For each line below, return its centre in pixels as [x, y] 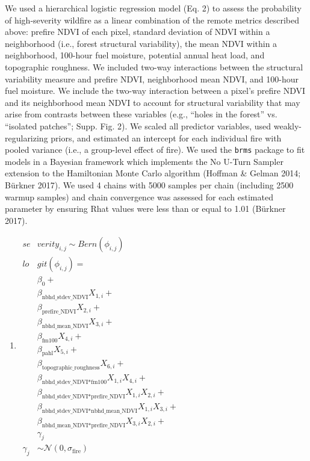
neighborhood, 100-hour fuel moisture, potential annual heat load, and [135, 55]
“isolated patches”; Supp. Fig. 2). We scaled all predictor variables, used [138, 125]
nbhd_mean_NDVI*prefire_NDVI [83, 425]
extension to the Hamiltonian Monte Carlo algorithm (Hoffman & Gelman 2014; [153, 173]
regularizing [26, 138]
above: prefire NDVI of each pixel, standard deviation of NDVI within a [138, 32]
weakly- [288, 125]
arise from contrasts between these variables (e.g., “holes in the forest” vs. [141, 114]
